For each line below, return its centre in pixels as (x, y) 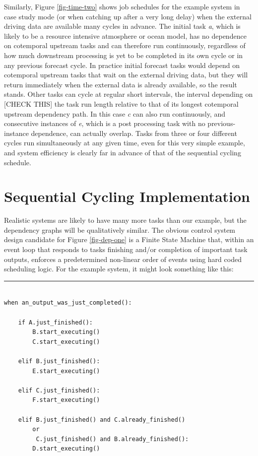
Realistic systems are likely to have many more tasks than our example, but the (125, 220)
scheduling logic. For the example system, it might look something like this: (119, 269)
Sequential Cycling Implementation (127, 196)
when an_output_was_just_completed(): (68, 303)
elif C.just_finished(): (59, 390)
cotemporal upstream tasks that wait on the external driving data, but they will (126, 75)
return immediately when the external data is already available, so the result (121, 84)
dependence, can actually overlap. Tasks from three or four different (134, 133)
